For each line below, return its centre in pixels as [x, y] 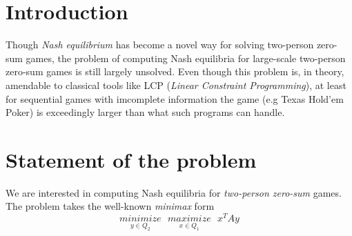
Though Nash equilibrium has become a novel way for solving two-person [160, 45]
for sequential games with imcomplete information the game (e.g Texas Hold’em [175, 98]
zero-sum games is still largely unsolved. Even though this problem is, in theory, [175, 71]
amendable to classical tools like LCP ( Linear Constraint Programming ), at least [176, 85]
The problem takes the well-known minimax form [110, 206]
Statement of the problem [131, 159]
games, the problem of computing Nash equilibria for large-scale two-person [186, 58]
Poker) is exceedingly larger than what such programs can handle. [145, 112]
